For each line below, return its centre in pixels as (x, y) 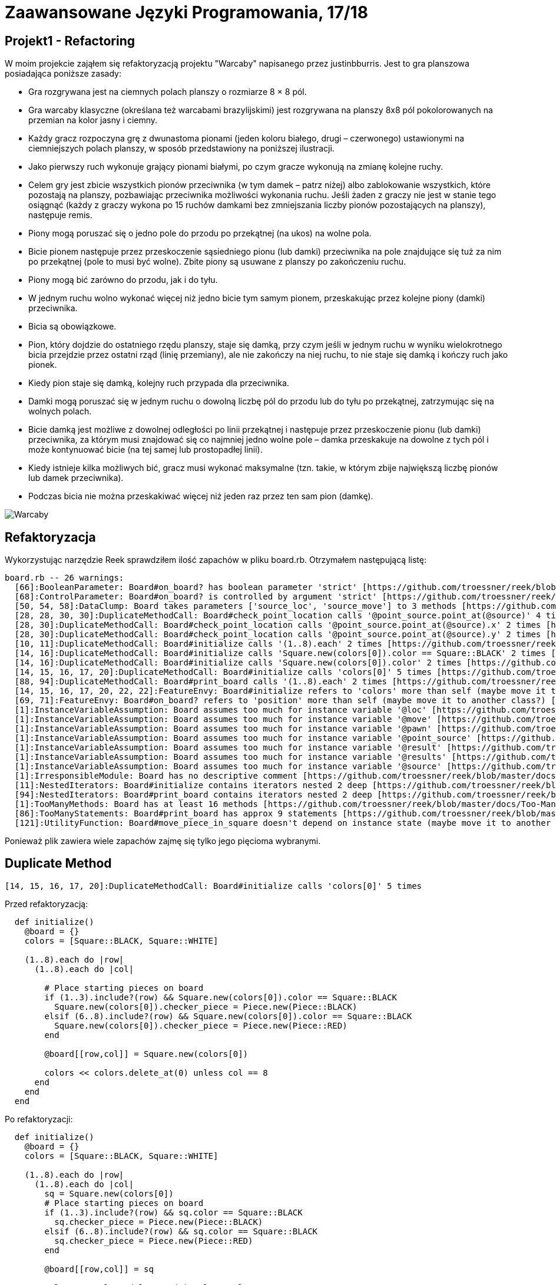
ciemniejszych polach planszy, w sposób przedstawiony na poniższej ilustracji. (181, 149)
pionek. (43, 365)
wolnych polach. (60, 411)
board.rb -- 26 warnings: (64, 578)
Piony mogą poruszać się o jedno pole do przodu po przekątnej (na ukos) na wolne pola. (200, 233)
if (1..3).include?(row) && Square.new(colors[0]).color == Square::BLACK (221, 997)
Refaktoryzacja (50, 537)
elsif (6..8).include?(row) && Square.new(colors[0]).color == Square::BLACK (228, 1016)
